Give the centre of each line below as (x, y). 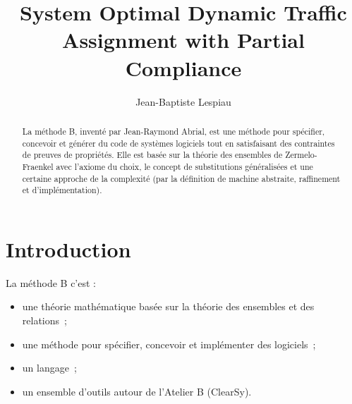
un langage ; (49, 368)
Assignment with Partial (183, 40)
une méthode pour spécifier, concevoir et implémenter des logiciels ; (169, 344)
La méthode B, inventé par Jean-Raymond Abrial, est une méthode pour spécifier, (174, 131)
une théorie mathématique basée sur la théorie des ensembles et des (168, 306)
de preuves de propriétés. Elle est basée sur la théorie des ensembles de (152, 155)
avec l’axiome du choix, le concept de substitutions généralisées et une (184, 166)
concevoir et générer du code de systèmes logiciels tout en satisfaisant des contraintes (178, 143)
